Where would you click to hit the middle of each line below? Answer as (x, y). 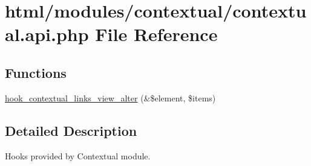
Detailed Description (71, 130)
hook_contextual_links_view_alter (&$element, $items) (110, 97)
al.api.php (47, 34)
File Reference (156, 34)
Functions (36, 72)
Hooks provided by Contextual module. (78, 155)
